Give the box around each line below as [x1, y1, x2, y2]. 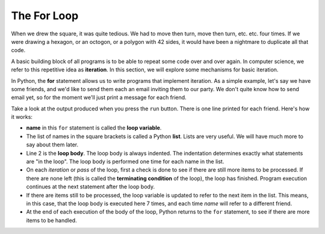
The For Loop [11, 9, 79, 22]
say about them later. [26, 141, 78, 148]
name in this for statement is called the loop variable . [26, 124, 162, 131]
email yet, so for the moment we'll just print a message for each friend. [11, 94, 187, 101]
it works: [11, 113, 33, 121]
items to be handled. [26, 217, 78, 224]
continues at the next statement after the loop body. [26, 183, 155, 190]
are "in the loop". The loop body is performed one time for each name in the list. [26, 158, 224, 165]
